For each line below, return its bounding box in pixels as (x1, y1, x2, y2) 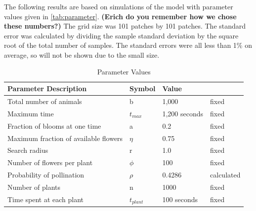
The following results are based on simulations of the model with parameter (4, 1, 233, 11)
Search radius (7, 145, 48, 155)
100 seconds (162, 194, 198, 205)
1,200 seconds (162, 108, 204, 118)
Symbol (129, 83, 156, 94)
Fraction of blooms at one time (7, 120, 101, 131)
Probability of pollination (7, 170, 85, 180)
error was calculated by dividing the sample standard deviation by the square (4, 30, 239, 40)
